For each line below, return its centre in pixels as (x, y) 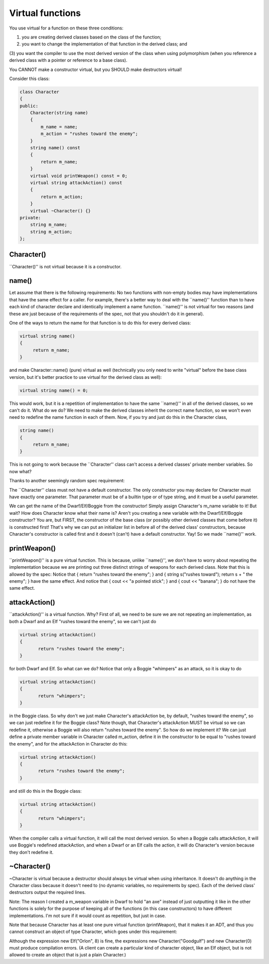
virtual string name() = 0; (54, 390)
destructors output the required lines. (48, 893)
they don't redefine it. (31, 852)
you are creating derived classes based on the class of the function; (91, 37)
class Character (40, 92)
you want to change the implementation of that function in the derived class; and (105, 44)
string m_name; (49, 225)
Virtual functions (45, 13)
